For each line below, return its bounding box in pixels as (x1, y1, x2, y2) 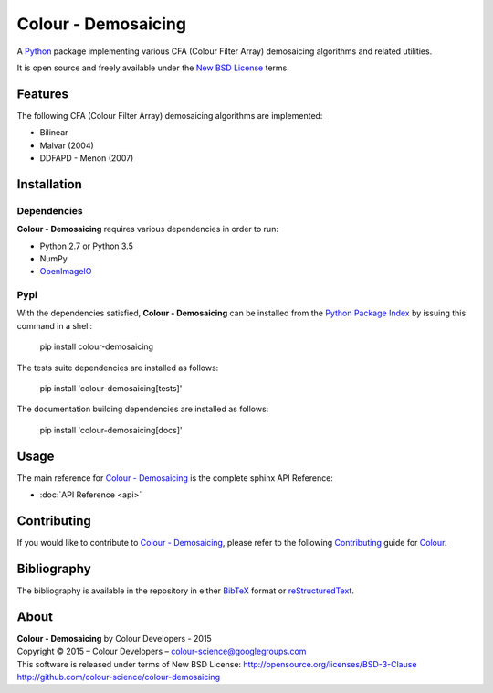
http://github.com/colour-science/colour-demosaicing (16, 672, 221, 683)
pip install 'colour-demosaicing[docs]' (39, 424, 183, 435)
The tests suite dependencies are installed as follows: (16, 362, 219, 373)
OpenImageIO (39, 266, 92, 277)
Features (16, 86, 68, 101)
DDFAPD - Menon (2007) (39, 153, 134, 164)
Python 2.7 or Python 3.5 (39, 240, 134, 251)
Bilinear (39, 127, 68, 138)
